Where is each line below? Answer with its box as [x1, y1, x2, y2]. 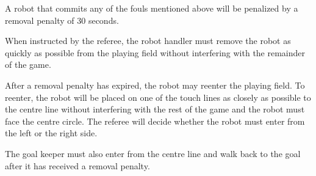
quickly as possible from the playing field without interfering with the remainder [5, 46, 306, 59]
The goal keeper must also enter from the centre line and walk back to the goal [5, 147, 301, 159]
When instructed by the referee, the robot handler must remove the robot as [5, 34, 291, 47]
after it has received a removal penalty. [5, 159, 150, 172]
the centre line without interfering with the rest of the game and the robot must [5, 103, 305, 116]
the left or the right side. [5, 127, 98, 139]
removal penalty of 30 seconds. [5, 13, 119, 26]
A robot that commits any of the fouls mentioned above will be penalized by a [5, 2, 298, 14]
